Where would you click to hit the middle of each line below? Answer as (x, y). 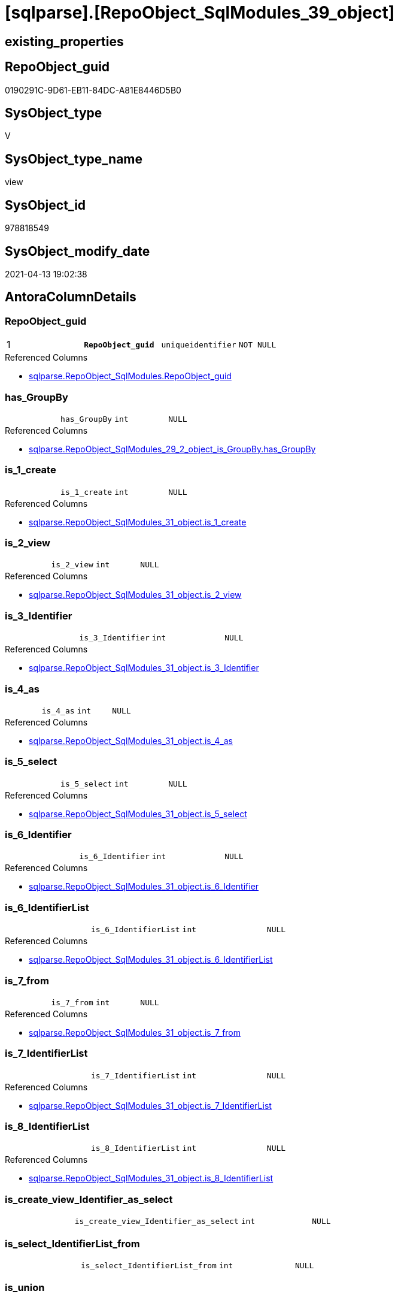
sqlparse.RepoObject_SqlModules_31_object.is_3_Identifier (144, 668)
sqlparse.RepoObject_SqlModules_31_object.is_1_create (138, 522)
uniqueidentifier (199, 344)
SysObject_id (45, 205)
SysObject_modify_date (78, 251)
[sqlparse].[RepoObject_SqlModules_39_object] (200, 13)
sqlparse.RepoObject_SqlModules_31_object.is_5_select (138, 814)
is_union (25, 1288)
